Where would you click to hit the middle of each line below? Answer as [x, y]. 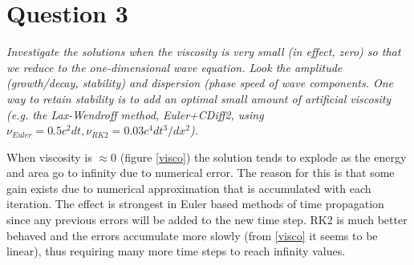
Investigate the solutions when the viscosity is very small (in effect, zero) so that [204, 52]
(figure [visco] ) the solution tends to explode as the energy [263, 157]
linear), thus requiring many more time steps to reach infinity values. [176, 251]
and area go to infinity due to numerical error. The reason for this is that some [201, 173]
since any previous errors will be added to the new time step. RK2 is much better [207, 220]
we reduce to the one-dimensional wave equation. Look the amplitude [175, 67]
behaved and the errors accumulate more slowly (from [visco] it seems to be [192, 235]
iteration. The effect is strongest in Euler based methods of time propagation [195, 204]
